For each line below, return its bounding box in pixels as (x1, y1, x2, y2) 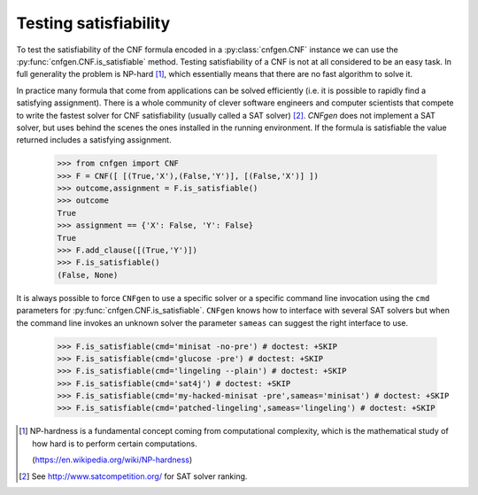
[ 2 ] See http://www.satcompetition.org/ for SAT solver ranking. (19, 470, 248, 482)
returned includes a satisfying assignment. (16, 135, 172, 145)
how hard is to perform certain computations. (32, 438, 198, 449)
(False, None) (57, 270, 119, 280)
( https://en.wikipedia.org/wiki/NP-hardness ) (32, 454, 193, 465)
